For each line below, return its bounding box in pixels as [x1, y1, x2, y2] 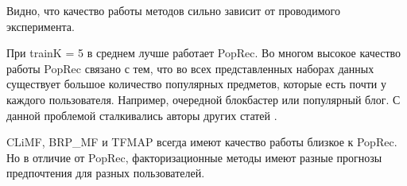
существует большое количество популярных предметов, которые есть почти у [6, 76, 386, 92]
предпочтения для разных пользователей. [6, 165, 205, 181]
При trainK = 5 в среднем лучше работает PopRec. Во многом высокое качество [6, 45, 401, 61]
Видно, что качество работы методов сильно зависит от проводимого [6, 2, 340, 18]
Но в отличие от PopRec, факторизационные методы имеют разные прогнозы [6, 149, 382, 165]
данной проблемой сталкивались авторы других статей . [6, 107, 277, 123]
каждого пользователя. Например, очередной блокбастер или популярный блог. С [6, 91, 401, 107]
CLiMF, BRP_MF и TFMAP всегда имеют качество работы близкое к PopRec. [6, 134, 397, 150]
